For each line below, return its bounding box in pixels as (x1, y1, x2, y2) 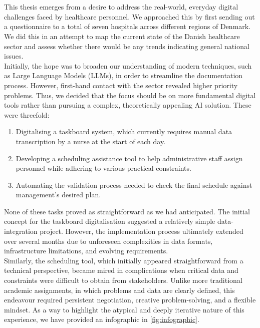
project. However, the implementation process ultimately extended (40, 226, 243, 236)
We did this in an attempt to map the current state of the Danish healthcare (4, 31, 240, 41)
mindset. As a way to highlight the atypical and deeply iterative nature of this (4, 304, 244, 314)
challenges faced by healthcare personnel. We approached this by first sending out (4, 11, 255, 22)
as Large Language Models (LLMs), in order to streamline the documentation (4, 70, 243, 81)
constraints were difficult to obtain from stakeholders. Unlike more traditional (4, 275, 242, 285)
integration (4, 226, 38, 236)
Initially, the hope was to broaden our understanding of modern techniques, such (4, 60, 252, 71)
